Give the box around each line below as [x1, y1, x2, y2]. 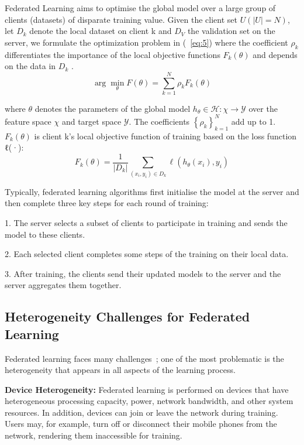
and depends [253, 48, 298, 60]
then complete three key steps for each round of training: [5, 197, 209, 209]
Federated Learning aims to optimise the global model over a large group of [5, 2, 276, 13]
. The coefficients [129, 115, 190, 127]
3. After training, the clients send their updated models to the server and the [5, 267, 281, 279]
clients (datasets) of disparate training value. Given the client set [5, 13, 237, 25]
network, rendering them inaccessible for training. [5, 429, 182, 441]
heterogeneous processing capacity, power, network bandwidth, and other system [5, 395, 293, 407]
